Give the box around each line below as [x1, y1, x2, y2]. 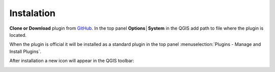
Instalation [9, 8, 56, 19]
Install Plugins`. [9, 48, 42, 54]
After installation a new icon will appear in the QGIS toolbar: [9, 58, 134, 64]
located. [9, 32, 26, 38]
